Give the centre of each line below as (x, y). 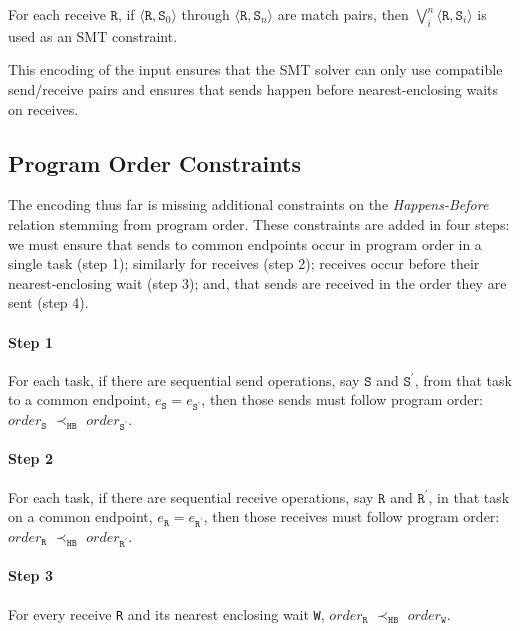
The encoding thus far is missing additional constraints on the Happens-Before (248, 204)
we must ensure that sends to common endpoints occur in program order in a (245, 243)
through (205, 14)
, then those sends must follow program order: (342, 399)
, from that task (463, 379)
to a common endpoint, (79, 399)
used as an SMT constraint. (93, 35)
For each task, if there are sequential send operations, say (184, 379)
